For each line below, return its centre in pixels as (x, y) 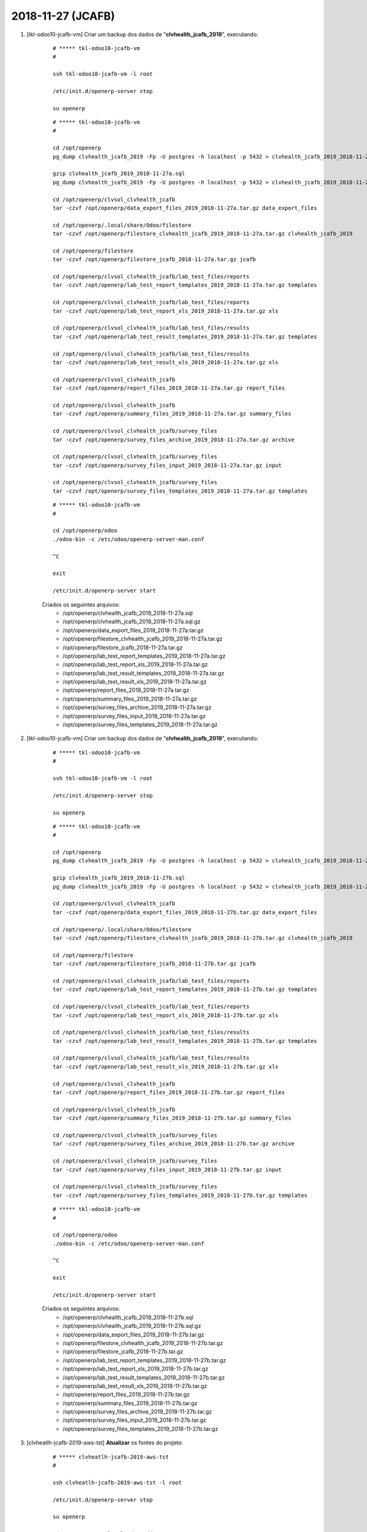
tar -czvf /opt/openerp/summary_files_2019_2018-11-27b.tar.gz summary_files (172, 1118)
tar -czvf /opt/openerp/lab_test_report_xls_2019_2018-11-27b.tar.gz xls (166, 1015)
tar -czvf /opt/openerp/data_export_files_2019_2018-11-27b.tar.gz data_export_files (185, 912)
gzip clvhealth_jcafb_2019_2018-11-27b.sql (119, 878)
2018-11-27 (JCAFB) (63, 16)
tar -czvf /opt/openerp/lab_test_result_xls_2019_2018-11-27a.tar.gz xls (166, 362)
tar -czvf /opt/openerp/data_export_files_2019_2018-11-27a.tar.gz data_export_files (185, 208)
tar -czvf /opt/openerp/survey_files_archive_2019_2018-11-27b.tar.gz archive (174, 1144)
